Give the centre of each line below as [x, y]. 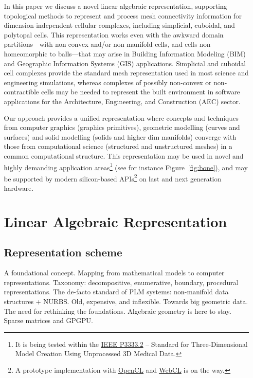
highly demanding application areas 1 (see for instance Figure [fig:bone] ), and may [126, 166]
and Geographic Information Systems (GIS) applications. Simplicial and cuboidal [125, 63]
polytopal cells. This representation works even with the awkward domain [114, 34]
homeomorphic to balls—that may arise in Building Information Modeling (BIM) [125, 53]
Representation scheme [63, 252]
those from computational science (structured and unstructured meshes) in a [118, 146]
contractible [21, 92]
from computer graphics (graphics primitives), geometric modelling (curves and [122, 127]
